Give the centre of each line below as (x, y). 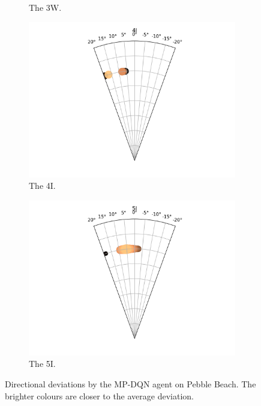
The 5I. (42, 364)
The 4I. (42, 186)
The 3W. (45, 7)
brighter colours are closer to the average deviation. (99, 395)
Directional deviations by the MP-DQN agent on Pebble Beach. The (130, 383)
